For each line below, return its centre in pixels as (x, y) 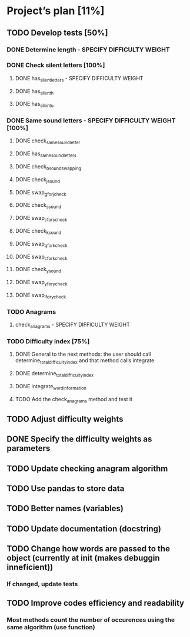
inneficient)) (30, 568)
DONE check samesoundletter (48, 142)
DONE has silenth (34, 92)
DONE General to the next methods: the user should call (83, 354)
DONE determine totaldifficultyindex (54, 374)
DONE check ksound (38, 232)
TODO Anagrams (31, 311)
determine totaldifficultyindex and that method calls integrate (85, 361)
